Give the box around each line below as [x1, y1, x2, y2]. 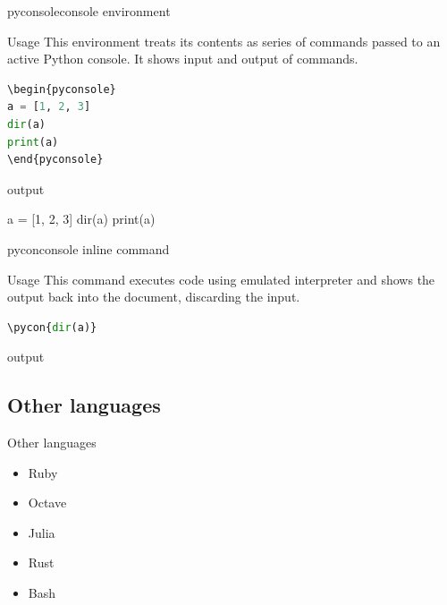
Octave [28, 493, 67, 512]
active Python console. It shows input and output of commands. [7, 49, 358, 68]
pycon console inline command [7, 239, 170, 258]
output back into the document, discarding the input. [7, 287, 300, 306]
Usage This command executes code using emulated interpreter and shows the [7, 269, 435, 288]
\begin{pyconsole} [7, 82, 116, 96]
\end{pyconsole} [7, 153, 104, 166]
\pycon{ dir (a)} [7, 320, 97, 334]
